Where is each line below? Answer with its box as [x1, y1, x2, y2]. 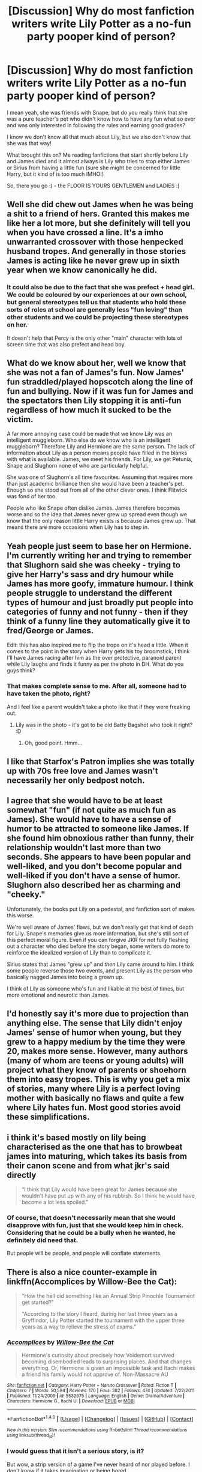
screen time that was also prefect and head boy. [7, 340, 126, 348]
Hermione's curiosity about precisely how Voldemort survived [21, 1352, 174, 1359]
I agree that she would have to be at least [7, 795, 163, 806]
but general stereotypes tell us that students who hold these [7, 298, 186, 307]
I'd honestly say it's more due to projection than [7, 1009, 189, 1019]
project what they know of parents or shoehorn [7, 1065, 186, 1075]
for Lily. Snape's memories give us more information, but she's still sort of [7, 929, 189, 937]
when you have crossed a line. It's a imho [7, 228, 164, 238]
